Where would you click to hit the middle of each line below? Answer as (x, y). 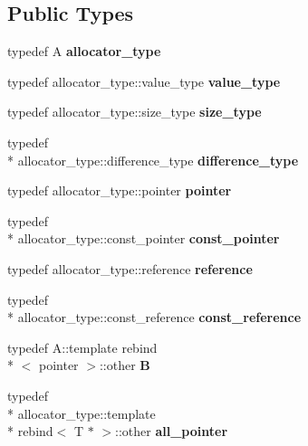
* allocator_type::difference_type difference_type (153, 160)
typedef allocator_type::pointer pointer (120, 190)
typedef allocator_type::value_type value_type (144, 81)
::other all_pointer (172, 431)
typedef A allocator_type (84, 51)
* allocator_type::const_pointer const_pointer (144, 238)
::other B (125, 365)
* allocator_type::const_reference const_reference (154, 317)
